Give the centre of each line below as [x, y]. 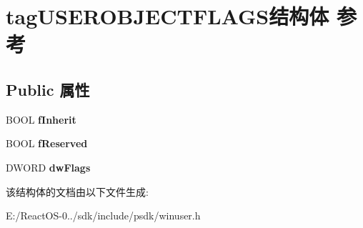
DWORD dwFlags [48, 167]
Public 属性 [48, 89]
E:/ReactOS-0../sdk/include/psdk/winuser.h [103, 215]
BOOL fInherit [41, 119]
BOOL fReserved [47, 143]
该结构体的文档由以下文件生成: [77, 191]
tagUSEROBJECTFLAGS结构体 [168, 16]
